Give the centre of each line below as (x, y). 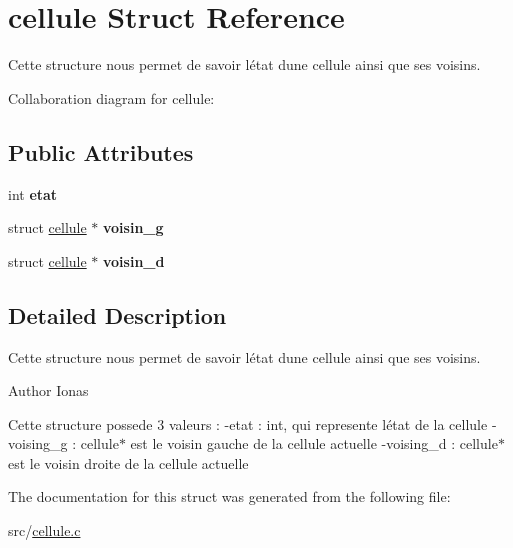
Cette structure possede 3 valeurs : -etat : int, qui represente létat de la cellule (248, 423)
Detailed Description (117, 314)
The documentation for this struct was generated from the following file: (229, 496)
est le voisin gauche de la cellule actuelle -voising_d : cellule (314, 443)
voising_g (38, 443)
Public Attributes (101, 151)
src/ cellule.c (44, 530)
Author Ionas (48, 390)
